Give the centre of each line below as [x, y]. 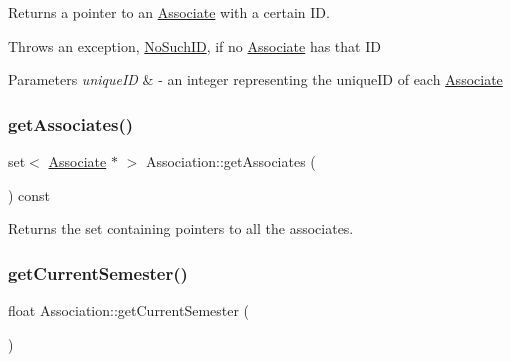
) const [29, 194]
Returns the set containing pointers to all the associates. [181, 228]
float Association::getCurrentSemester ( [129, 310]
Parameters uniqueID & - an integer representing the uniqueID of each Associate [255, 79]
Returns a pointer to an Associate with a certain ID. [169, 12]
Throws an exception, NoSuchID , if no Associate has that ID [194, 45]
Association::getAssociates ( [230, 161]
